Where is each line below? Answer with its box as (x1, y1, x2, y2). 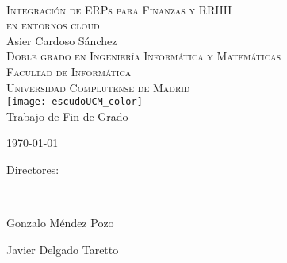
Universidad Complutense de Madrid (6, 79, 190, 95)
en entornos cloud (6, 17, 100, 33)
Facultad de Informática (6, 63, 132, 79)
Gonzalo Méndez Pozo (6, 215, 114, 231)
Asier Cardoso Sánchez (6, 32, 117, 48)
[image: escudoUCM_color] (6, 96, 143, 108)
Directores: (6, 161, 59, 177)
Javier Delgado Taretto (6, 241, 119, 257)
